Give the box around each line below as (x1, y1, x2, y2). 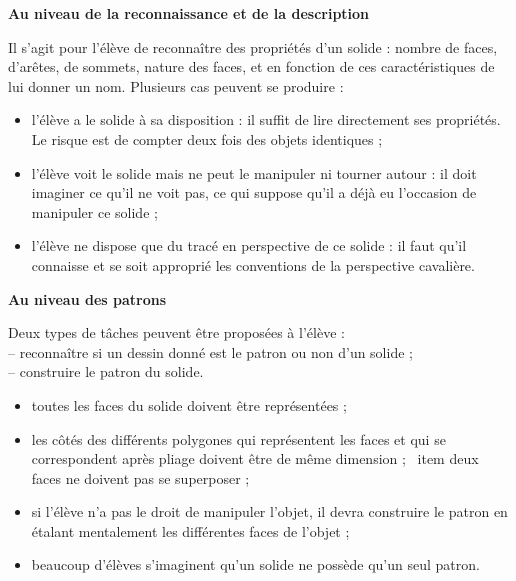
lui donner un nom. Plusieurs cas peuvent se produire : (8, 75, 344, 96)
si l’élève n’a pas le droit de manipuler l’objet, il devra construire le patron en (31, 501, 508, 522)
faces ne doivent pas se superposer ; (31, 467, 250, 488)
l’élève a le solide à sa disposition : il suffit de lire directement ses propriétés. (31, 109, 501, 130)
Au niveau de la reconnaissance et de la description (8, 3, 370, 23)
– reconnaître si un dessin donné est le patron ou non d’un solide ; (8, 341, 413, 362)
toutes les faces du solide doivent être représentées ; (31, 394, 347, 415)
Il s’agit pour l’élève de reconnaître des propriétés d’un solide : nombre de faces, (8, 36, 498, 57)
